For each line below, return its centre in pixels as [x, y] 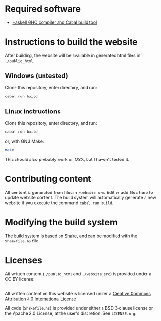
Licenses [24, 261]
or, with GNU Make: [24, 141]
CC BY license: [20, 279]
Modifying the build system [61, 222]
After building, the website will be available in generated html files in [73, 55]
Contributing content [48, 179]
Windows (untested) [37, 76]
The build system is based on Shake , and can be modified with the [71, 236]
